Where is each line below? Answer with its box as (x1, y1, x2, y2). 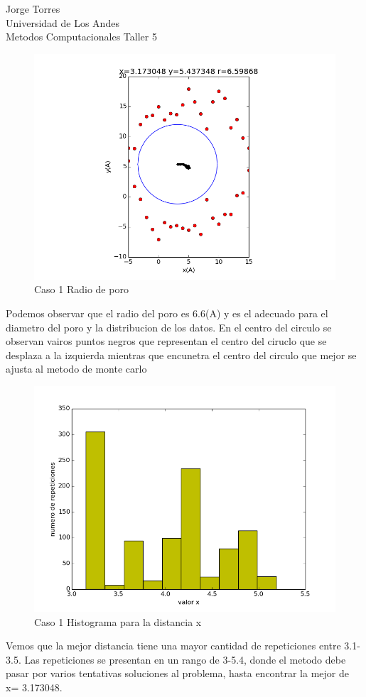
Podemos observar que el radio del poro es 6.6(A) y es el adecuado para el (6, 305, 328, 320)
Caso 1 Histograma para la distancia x (34, 614, 202, 629)
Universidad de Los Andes (6, 15, 119, 30)
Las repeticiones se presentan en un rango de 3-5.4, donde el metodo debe (24, 652, 346, 666)
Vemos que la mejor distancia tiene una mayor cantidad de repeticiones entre (6, 638, 341, 653)
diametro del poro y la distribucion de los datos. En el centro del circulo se (6, 319, 332, 334)
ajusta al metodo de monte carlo (6, 361, 147, 376)
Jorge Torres (6, 1, 60, 16)
